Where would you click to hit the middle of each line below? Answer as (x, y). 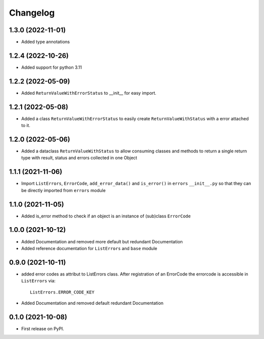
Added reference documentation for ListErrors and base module (89, 248)
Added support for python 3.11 (52, 67)
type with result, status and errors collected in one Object (79, 158)
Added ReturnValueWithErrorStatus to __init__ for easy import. (89, 93)
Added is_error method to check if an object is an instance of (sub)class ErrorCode (106, 216)
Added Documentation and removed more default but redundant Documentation (102, 241)
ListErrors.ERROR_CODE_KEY (62, 292)
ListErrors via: (38, 281)
